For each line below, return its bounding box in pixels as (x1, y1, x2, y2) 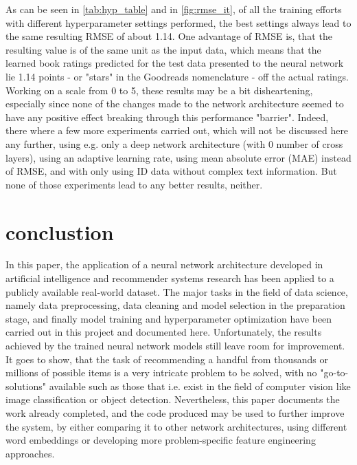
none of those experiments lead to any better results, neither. (5, 177, 263, 191)
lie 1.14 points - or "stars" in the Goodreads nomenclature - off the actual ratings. (5, 69, 349, 83)
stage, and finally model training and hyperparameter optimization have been (5, 311, 332, 325)
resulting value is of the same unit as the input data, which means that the (5, 42, 321, 56)
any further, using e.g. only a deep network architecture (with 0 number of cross (5, 136, 343, 151)
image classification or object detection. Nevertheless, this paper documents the (5, 392, 340, 407)
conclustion (5, 217, 114, 246)
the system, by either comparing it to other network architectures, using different (5, 419, 347, 433)
